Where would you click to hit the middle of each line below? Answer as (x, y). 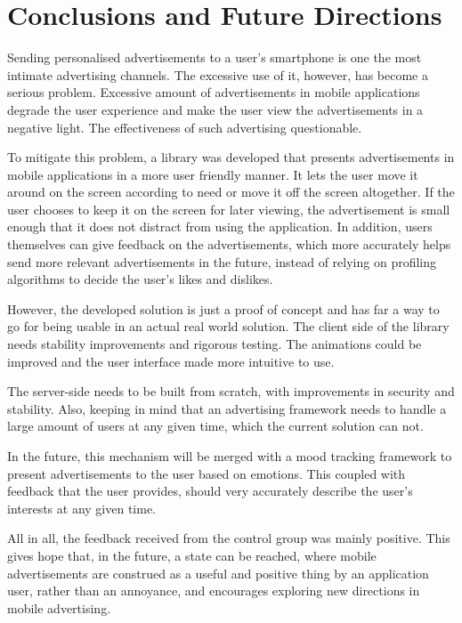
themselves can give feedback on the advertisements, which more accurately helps (229, 244)
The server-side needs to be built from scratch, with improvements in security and (231, 391)
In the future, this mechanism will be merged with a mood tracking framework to (230, 456)
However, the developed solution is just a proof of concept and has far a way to (223, 308)
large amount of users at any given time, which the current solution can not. (215, 426)
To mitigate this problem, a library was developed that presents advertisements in (231, 157)
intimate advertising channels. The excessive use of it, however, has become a (218, 74)
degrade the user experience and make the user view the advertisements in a (215, 109)
